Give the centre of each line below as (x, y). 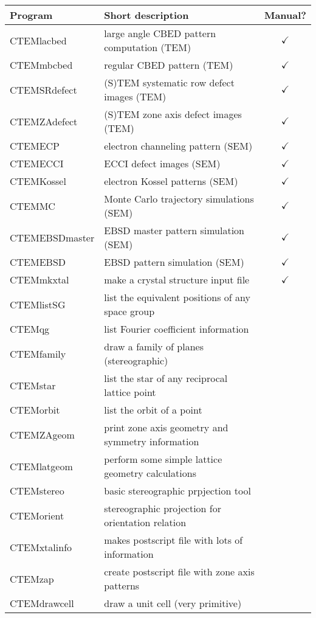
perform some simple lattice (163, 459)
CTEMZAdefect (44, 121)
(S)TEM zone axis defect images (173, 114)
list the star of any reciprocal (166, 378)
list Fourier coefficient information (177, 329)
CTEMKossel (38, 181)
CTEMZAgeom (42, 434)
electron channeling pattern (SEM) (178, 146)
